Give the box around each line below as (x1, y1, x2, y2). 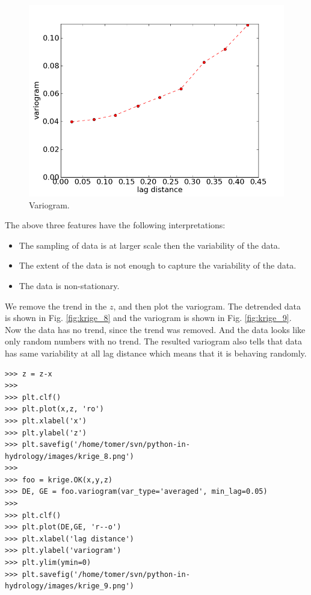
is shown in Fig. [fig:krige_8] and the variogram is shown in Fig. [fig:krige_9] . (5, 311, 292, 324)
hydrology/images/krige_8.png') (5, 452, 134, 461)
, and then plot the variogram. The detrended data (113, 299, 301, 312)
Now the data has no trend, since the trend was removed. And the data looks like (5, 323, 306, 335)
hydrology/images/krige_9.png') (5, 582, 134, 591)
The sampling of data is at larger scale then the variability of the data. (19, 238, 280, 251)
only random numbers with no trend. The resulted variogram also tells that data (5, 335, 303, 347)
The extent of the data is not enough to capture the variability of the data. (19, 259, 297, 272)
